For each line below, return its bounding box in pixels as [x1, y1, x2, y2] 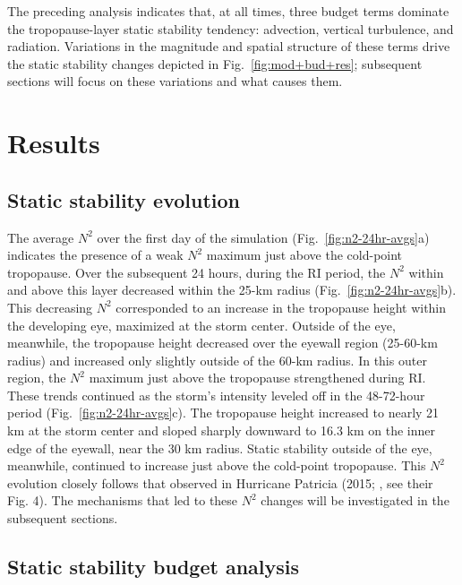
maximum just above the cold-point [206, 245, 403, 264]
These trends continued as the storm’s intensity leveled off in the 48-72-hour [7, 385, 425, 404]
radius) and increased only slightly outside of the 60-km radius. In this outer [7, 350, 427, 369]
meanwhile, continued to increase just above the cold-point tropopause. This [7, 456, 426, 475]
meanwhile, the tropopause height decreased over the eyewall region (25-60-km [7, 333, 438, 352]
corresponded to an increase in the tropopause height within [115, 297, 447, 316]
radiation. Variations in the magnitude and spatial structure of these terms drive [7, 37, 450, 56]
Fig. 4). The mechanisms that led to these [7, 491, 238, 510]
